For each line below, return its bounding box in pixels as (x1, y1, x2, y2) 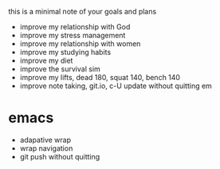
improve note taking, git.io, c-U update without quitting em (19, 81, 213, 90)
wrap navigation (19, 143, 73, 153)
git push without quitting (19, 152, 100, 161)
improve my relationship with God (19, 22, 131, 31)
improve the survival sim (19, 64, 101, 74)
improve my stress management (19, 31, 126, 40)
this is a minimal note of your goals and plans (8, 7, 157, 16)
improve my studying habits (19, 48, 112, 56)
